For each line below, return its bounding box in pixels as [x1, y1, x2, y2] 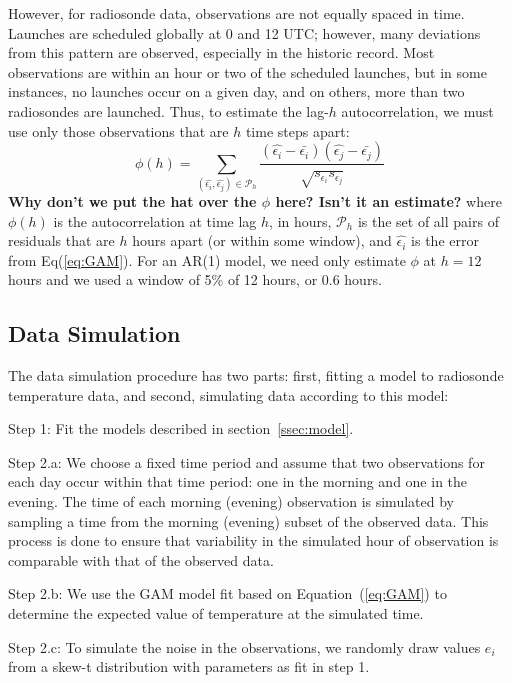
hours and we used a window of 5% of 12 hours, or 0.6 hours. [8, 269, 382, 290]
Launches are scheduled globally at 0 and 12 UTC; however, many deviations [8, 22, 481, 43]
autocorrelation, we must [341, 100, 494, 121]
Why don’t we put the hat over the [8, 190, 257, 211]
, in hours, [269, 210, 332, 231]
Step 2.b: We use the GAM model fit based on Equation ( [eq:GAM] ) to [8, 583, 447, 604]
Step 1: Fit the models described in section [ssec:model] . [8, 418, 354, 439]
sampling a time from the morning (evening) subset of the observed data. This [8, 510, 489, 531]
